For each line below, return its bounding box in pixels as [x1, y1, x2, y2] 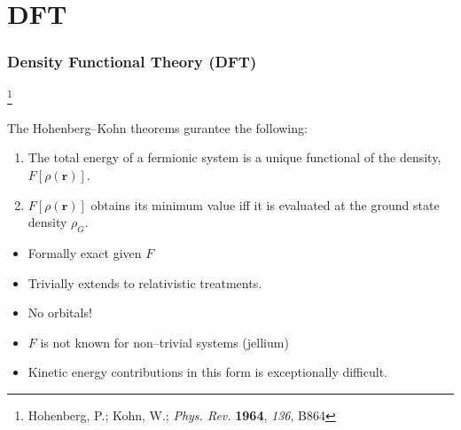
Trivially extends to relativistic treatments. [27, 273, 262, 292]
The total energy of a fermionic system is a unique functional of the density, [27, 148, 441, 167]
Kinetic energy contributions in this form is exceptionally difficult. [27, 363, 388, 381]
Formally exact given [27, 244, 142, 262]
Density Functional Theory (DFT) [7, 51, 257, 73]
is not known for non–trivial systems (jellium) [40, 332, 289, 351]
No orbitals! [27, 303, 92, 322]
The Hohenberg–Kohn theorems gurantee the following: [7, 118, 308, 137]
